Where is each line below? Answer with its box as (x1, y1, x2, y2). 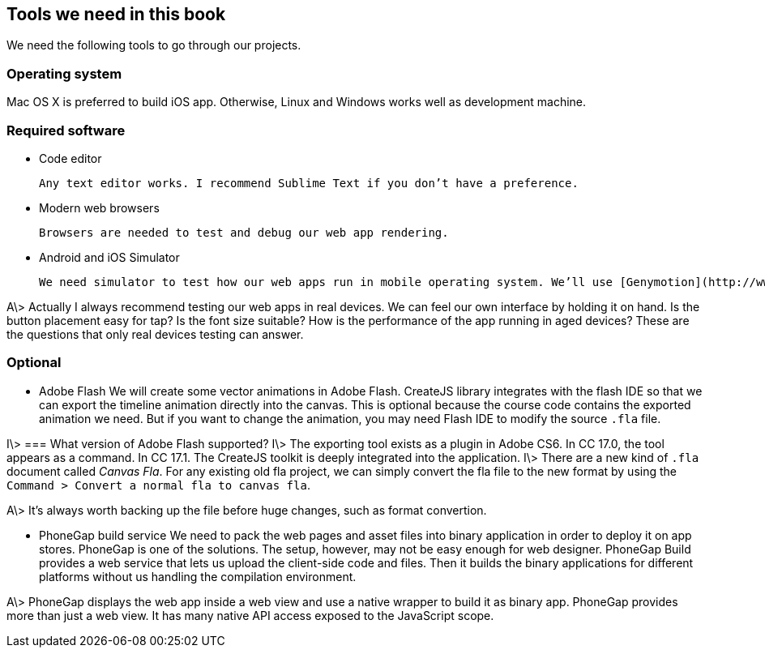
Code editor (39, 151, 102, 165)
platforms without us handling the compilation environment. (39, 569, 357, 583)
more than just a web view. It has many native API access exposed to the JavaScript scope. (6, 608, 494, 622)
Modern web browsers (39, 200, 160, 215)
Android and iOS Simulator (39, 250, 180, 264)
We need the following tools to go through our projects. (6, 38, 301, 53)
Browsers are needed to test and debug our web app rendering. (39, 225, 449, 239)
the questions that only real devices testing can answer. (6, 327, 304, 341)
